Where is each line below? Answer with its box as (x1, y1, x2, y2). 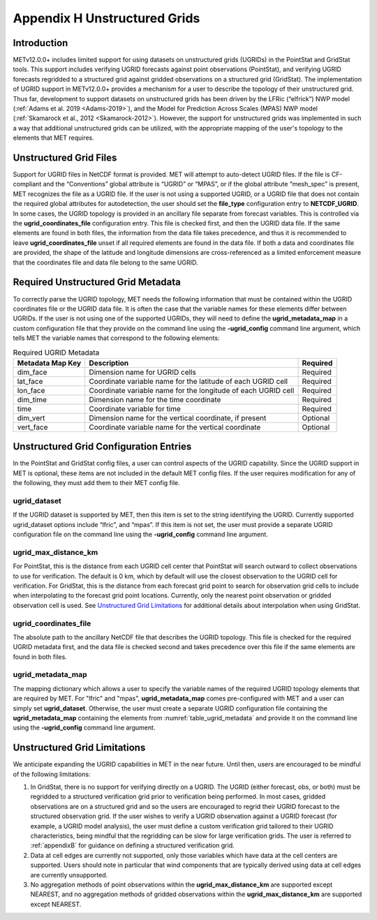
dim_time (17, 394, 47, 404)
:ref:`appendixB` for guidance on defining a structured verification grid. (30, 841, 235, 849)
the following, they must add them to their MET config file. (13, 479, 181, 487)
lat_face (17, 376, 43, 386)
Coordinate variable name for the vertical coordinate (89, 422, 261, 432)
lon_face (17, 385, 45, 395)
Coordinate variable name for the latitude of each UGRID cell (89, 376, 288, 386)
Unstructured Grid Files (13, 152, 117, 163)
